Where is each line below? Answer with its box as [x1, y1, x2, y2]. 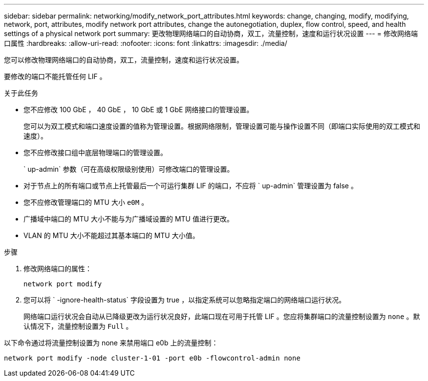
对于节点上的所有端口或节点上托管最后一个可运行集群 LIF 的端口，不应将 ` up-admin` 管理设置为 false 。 [23, 181, 358, 190]
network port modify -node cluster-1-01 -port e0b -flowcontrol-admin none [4, 354, 300, 362]
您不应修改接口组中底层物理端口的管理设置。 [23, 148, 167, 157]
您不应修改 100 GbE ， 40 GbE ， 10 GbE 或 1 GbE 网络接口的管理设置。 [23, 105, 254, 114]
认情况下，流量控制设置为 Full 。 [23, 322, 133, 330]
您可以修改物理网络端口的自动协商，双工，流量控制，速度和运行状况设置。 [4, 56, 243, 64]
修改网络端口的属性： [23, 264, 92, 273]
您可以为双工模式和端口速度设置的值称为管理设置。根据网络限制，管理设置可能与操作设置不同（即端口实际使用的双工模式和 [23, 122, 420, 130]
